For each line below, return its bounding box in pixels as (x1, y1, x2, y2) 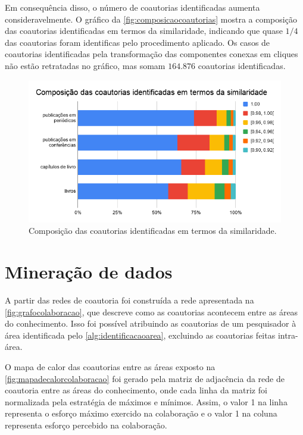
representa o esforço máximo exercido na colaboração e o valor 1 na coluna (5, 407, 277, 420)
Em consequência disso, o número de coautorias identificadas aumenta (5, 1, 260, 13)
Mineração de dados (5, 259, 173, 283)
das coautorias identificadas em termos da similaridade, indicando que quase (5, 24, 283, 37)
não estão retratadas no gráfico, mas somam (5, 59, 165, 71)
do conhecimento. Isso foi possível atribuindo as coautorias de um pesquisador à (5, 317, 296, 330)
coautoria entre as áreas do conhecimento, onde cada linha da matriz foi (5, 384, 267, 396)
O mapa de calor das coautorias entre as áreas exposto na (5, 360, 215, 373)
